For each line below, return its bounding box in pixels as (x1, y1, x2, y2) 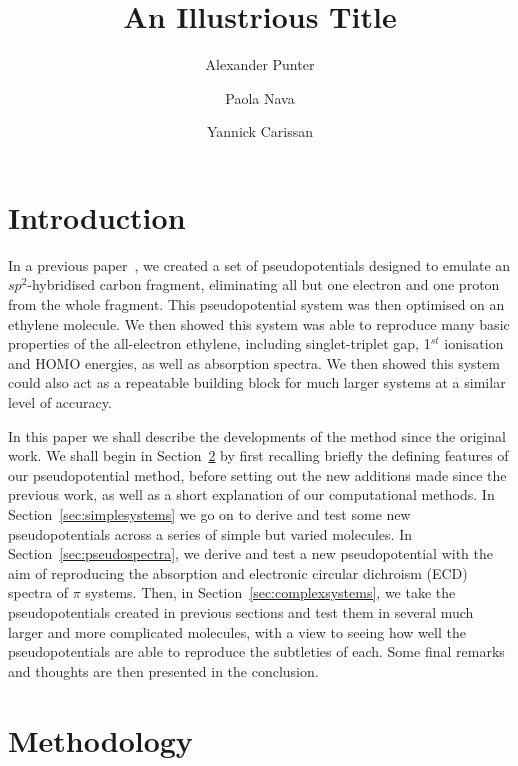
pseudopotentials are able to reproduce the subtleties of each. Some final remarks (8, 641, 505, 662)
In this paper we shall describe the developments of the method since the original (8, 425, 506, 446)
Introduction (8, 196, 186, 237)
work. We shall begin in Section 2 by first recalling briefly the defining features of (8, 445, 509, 466)
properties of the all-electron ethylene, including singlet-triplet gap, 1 (8, 333, 431, 354)
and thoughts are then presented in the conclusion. (8, 660, 319, 681)
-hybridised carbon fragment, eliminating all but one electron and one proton (27, 274, 500, 295)
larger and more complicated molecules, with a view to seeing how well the (8, 621, 466, 642)
